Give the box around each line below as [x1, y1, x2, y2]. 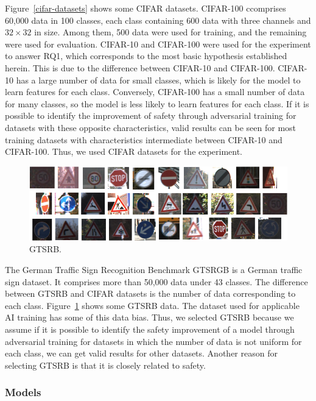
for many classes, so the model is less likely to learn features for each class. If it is [5, 97, 309, 110]
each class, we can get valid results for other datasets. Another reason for [5, 347, 278, 360]
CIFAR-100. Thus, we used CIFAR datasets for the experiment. [5, 145, 243, 158]
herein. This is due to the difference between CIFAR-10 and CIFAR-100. [5, 61, 275, 74]
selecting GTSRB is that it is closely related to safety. [5, 358, 206, 371]
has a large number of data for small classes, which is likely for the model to [16, 73, 301, 86]
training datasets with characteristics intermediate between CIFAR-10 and [5, 133, 283, 146]
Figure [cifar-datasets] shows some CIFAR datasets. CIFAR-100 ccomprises [5, 2, 286, 14]
